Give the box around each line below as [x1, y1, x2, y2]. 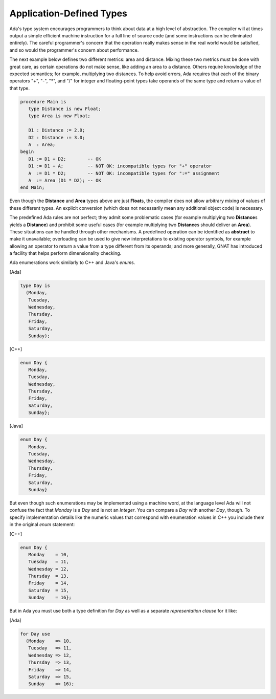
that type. [9, 85, 30, 91]
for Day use [20, 631, 51, 637]
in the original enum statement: [9, 521, 75, 528]
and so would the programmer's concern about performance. [9, 47, 139, 53]
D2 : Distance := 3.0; [28, 135, 85, 140]
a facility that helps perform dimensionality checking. [9, 250, 122, 256]
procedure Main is [20, 99, 66, 104]
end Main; [20, 185, 45, 190]
